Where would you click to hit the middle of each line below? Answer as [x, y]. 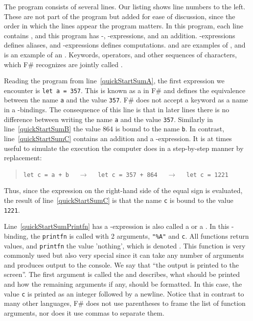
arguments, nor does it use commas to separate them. [84, 312]
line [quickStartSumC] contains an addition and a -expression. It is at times [118, 138]
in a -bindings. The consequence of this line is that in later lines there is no [117, 110]
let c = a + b [46, 175]
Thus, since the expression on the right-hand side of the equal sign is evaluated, [123, 190]
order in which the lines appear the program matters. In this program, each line [124, 26]
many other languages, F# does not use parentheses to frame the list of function [125, 303]
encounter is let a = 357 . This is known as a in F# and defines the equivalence [125, 90]
